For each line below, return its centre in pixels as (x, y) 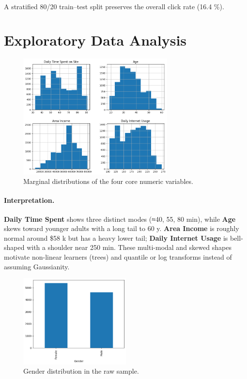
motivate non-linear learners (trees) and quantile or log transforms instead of (118, 257)
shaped (14, 247)
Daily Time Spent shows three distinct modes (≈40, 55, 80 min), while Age (120, 219)
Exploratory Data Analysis (95, 40)
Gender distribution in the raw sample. (81, 371)
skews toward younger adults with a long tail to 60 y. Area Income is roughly (122, 228)
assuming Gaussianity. (37, 266)
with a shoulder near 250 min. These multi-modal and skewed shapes (129, 247)
